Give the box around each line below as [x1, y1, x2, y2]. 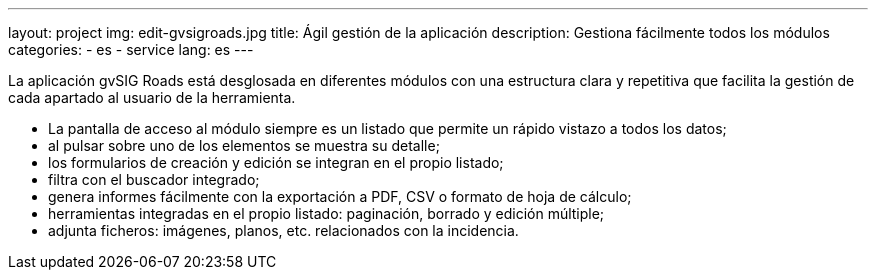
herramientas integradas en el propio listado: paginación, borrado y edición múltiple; [48, 205, 605, 222]
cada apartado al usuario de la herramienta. [8, 89, 296, 106]
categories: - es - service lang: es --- [8, 41, 254, 58]
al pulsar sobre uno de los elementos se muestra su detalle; [48, 137, 440, 154]
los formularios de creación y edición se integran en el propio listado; [48, 154, 504, 171]
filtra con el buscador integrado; [48, 171, 260, 188]
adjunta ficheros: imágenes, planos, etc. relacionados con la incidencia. [48, 222, 519, 239]
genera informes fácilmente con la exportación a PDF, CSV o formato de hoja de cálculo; [48, 188, 632, 205]
